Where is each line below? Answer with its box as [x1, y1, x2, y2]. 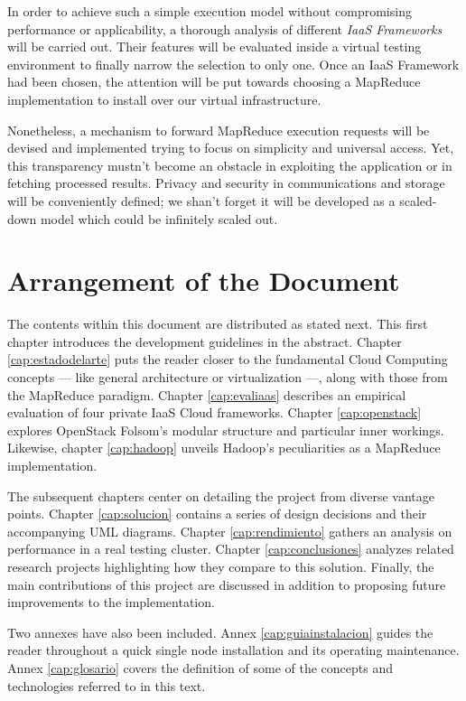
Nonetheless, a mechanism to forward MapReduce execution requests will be [7, 120, 430, 139]
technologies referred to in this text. [7, 676, 206, 695]
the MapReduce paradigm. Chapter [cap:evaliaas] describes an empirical [7, 385, 406, 404]
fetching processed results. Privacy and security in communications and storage [7, 173, 445, 192]
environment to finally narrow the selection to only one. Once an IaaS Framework [7, 54, 460, 73]
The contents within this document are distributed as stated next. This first [7, 314, 428, 333]
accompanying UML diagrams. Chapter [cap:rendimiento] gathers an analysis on [7, 521, 452, 540]
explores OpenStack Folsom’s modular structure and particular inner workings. [7, 420, 444, 439]
